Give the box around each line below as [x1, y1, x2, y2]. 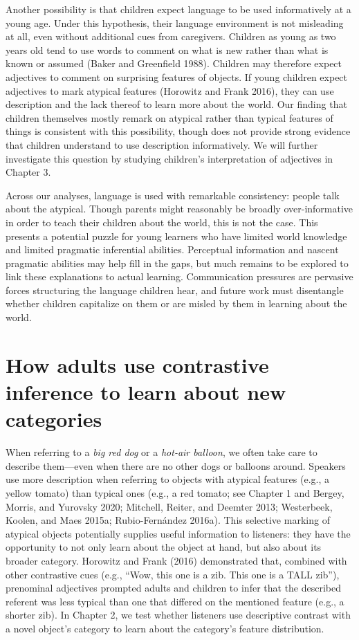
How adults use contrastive [6, 350, 269, 378]
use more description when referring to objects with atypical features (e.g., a [6, 472, 329, 486]
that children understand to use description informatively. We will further [6, 137, 318, 152]
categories [6, 405, 102, 433]
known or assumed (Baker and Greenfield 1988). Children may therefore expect [6, 56, 342, 71]
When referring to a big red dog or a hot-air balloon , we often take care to [6, 445, 317, 459]
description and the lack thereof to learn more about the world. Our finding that [6, 97, 347, 111]
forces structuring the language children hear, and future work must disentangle [6, 282, 344, 297]
